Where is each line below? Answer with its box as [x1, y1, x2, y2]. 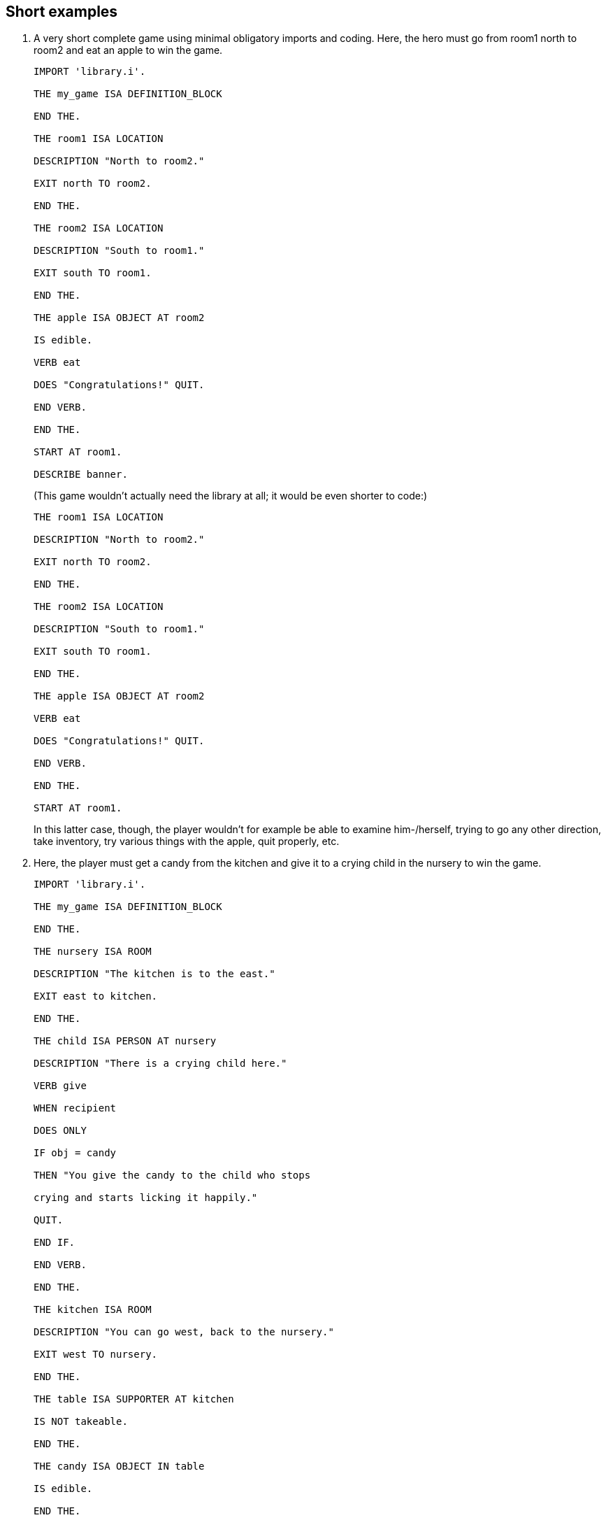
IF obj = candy [34, 1147, 117, 1159]
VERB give [34, 1080, 87, 1092]
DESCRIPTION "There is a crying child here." [34, 1058, 287, 1070]
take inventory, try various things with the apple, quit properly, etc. [34, 835, 340, 848]
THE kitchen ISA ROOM [34, 1304, 152, 1316]
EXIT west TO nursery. [34, 1349, 158, 1361]
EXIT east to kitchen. [34, 990, 158, 1002]
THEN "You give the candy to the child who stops [34, 1170, 311, 1181]
